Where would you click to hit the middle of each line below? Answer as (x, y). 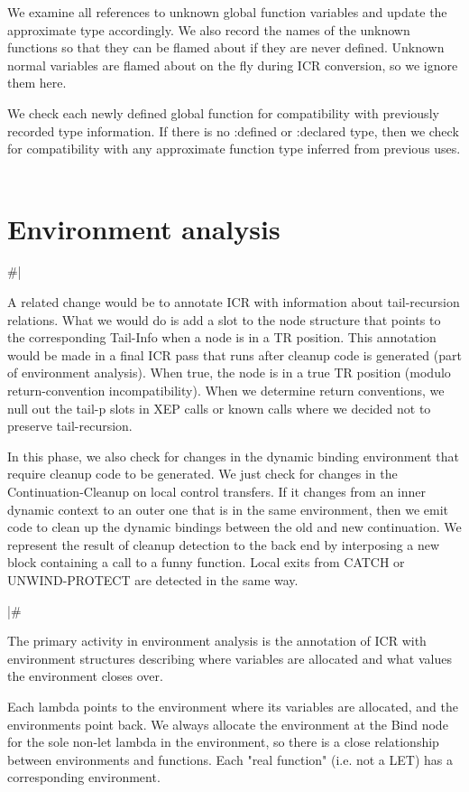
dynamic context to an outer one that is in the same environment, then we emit (228, 509)
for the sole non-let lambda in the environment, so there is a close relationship (223, 742)
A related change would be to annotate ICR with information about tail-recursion (234, 302)
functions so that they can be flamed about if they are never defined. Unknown (226, 47)
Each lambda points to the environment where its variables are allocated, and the (233, 706)
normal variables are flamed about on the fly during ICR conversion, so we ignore (233, 65)
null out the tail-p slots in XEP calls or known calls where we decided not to (219, 408)
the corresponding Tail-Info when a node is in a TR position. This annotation (222, 337)
